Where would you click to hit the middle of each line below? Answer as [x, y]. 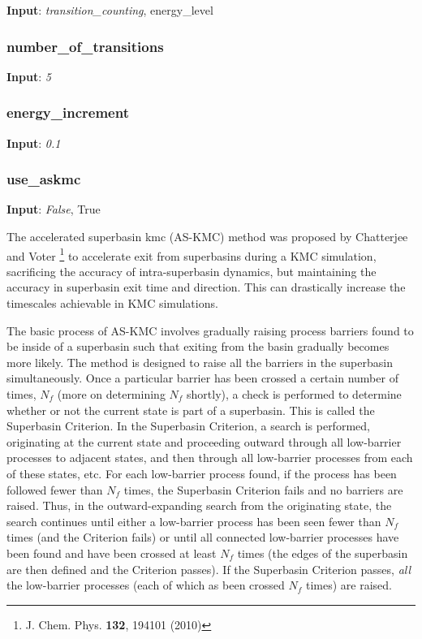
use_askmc [44, 179]
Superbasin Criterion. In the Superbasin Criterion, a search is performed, [188, 426]
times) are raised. [349, 585]
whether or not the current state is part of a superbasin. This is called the [191, 410]
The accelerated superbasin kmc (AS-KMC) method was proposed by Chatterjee [207, 237]
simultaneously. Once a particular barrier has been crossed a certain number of [202, 378]
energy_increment [68, 112]
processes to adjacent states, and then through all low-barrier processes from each [210, 458]
